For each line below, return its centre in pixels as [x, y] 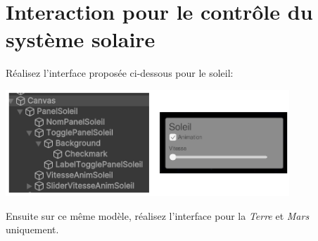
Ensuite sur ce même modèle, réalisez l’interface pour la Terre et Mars [158, 215]
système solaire [81, 39]
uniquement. [32, 229]
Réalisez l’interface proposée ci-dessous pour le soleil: [120, 73]
